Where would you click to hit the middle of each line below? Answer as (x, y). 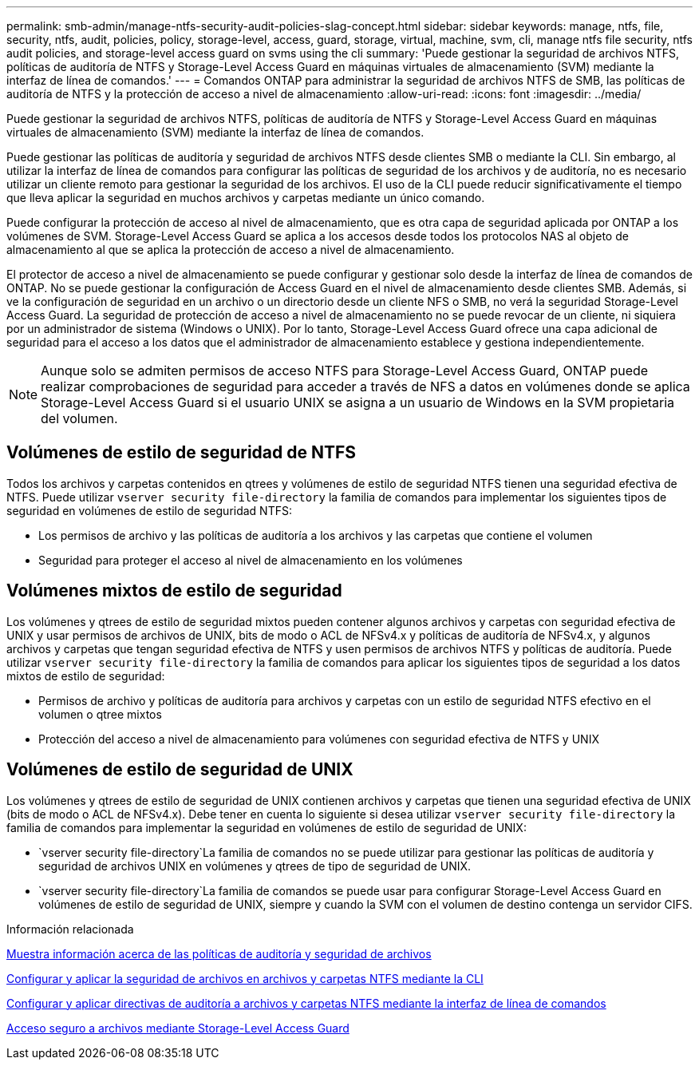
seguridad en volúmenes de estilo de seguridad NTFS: (149, 510)
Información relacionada (70, 929)
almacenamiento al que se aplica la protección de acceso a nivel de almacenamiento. (231, 250)
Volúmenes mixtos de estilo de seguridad (174, 591)
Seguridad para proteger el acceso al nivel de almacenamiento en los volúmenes (251, 560)
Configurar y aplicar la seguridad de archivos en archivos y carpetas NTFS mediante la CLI (245, 978)
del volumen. (79, 418)
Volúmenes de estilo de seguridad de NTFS (182, 453)
